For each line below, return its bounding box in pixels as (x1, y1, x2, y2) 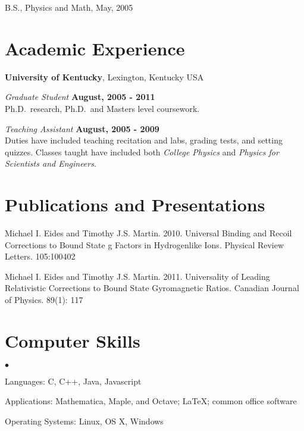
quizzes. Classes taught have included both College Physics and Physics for (5, 145, 279, 158)
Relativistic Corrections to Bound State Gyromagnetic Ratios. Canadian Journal (5, 282, 299, 294)
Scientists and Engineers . (5, 157, 96, 170)
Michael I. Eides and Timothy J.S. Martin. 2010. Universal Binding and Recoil (5, 227, 292, 239)
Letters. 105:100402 (5, 250, 76, 263)
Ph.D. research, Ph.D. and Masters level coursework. (5, 102, 200, 114)
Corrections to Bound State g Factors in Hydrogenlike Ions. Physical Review (5, 238, 284, 251)
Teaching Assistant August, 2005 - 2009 (5, 122, 159, 135)
